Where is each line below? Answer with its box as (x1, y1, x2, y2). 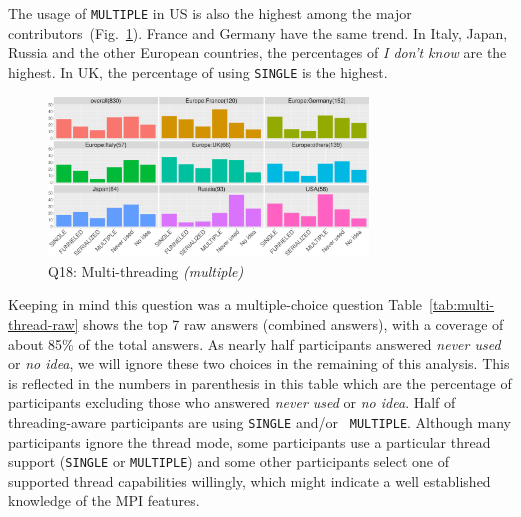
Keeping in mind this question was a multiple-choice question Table (8, 294, 423, 315)
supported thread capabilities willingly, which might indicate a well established (8, 470, 491, 491)
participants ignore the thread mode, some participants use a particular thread (8, 431, 491, 452)
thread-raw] (8, 313, 79, 334)
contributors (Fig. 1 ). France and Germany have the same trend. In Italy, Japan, (8, 22, 508, 43)
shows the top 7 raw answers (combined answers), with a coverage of (83, 313, 504, 334)
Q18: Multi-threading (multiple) (48, 260, 244, 281)
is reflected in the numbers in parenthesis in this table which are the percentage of (8, 372, 512, 393)
